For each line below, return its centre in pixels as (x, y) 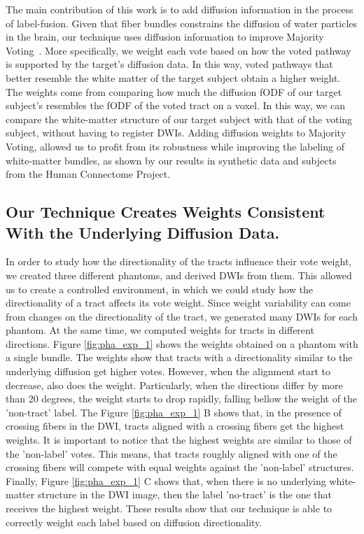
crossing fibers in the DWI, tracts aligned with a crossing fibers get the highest (175, 426)
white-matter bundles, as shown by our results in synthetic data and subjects (171, 160)
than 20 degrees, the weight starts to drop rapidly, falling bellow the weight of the (182, 399)
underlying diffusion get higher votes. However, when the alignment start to (168, 371)
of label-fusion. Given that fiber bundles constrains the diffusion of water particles (182, 23)
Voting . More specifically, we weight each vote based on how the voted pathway (178, 50)
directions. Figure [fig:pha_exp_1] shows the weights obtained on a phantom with (182, 343)
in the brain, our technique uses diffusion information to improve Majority (165, 37)
